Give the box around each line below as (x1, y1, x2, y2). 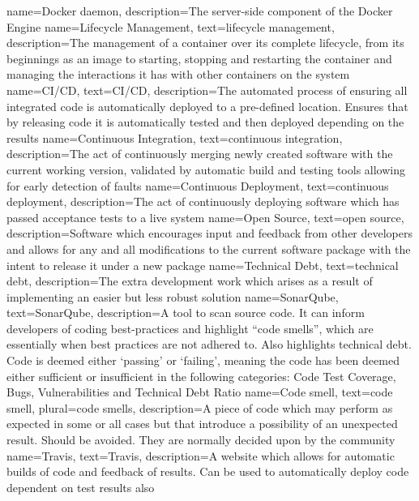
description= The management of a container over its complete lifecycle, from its (6, 34, 404, 51)
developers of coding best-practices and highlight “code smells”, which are (6, 319, 374, 336)
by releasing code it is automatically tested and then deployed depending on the (6, 113, 404, 131)
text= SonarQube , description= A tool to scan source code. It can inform (6, 304, 365, 321)
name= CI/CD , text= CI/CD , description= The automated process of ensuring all (6, 81, 408, 98)
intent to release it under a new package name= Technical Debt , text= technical (6, 256, 399, 273)
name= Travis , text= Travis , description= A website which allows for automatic (6, 447, 395, 464)
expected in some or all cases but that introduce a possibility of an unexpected (6, 415, 398, 432)
